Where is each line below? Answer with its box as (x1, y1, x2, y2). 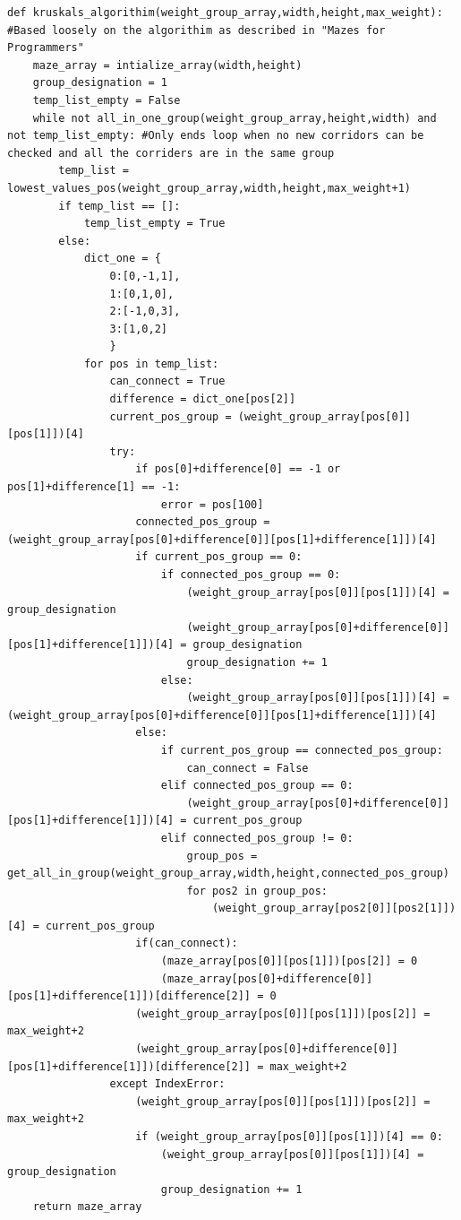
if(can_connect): (135, 937, 238, 950)
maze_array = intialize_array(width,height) (32, 58, 303, 72)
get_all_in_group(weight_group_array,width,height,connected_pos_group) (7, 867, 449, 880)
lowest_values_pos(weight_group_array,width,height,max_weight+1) (7, 181, 412, 195)
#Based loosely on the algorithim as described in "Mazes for (7, 23, 386, 37)
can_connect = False (186, 761, 309, 774)
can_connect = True (109, 375, 226, 388)
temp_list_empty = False (32, 93, 181, 107)
